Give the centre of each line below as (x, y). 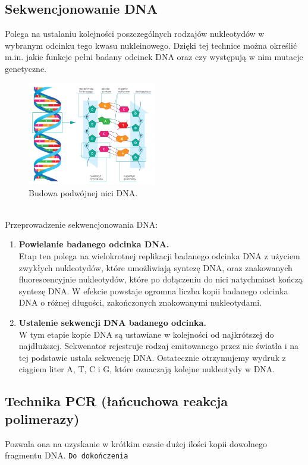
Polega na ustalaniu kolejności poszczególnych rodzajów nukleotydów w (135, 34)
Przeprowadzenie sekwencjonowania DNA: (81, 224)
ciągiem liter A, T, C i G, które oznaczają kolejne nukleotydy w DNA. (147, 369)
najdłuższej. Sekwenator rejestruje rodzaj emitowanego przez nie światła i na (159, 346)
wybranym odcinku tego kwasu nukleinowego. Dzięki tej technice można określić (151, 45)
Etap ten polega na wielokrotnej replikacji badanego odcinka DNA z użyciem (159, 256)
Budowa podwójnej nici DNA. (83, 192)
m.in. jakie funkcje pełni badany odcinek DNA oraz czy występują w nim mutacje (154, 57)
